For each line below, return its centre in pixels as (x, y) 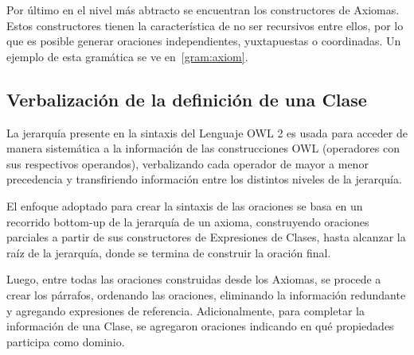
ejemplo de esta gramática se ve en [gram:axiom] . (127, 56)
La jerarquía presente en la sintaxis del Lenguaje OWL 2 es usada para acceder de (207, 132)
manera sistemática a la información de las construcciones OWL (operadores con (203, 148)
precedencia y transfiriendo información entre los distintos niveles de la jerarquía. (204, 179)
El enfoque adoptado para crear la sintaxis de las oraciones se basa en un (185, 205)
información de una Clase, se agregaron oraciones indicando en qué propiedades (200, 326)
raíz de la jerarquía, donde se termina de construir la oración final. (169, 252)
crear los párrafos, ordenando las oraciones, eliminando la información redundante (206, 294)
